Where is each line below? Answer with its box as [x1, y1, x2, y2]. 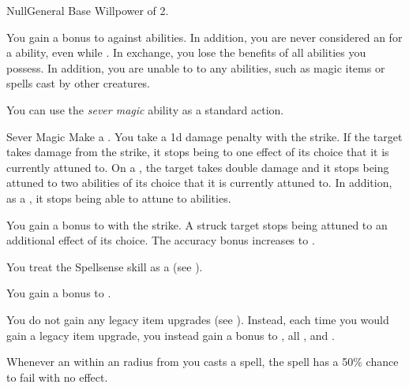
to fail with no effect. [6, 368, 108, 385]
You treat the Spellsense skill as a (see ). [6, 258, 203, 274]
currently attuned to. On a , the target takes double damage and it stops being [6, 159, 389, 175]
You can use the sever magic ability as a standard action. [6, 101, 284, 118]
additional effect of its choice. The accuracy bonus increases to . [6, 232, 315, 248]
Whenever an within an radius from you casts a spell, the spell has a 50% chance [6, 353, 399, 370]
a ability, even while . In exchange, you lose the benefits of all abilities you [6, 44, 366, 61]
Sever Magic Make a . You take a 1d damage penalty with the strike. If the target [6, 128, 403, 144]
